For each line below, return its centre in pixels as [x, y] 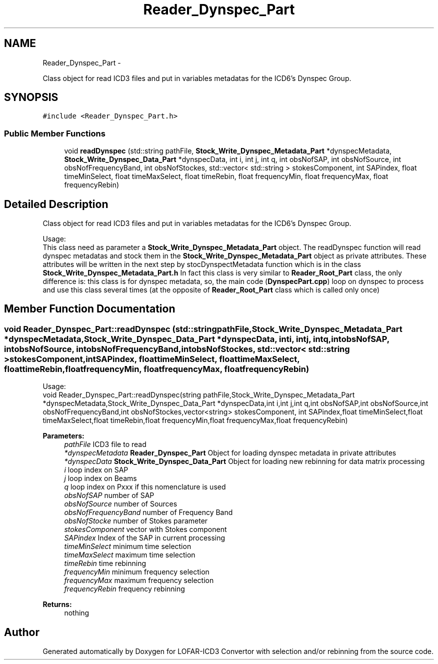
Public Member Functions [55, 133]
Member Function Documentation [90, 309]
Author [22, 632]
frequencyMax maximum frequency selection [139, 580]
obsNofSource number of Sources [121, 504]
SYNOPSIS [31, 97]
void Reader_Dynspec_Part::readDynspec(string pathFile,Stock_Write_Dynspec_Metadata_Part [199, 395]
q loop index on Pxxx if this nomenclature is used [145, 487]
